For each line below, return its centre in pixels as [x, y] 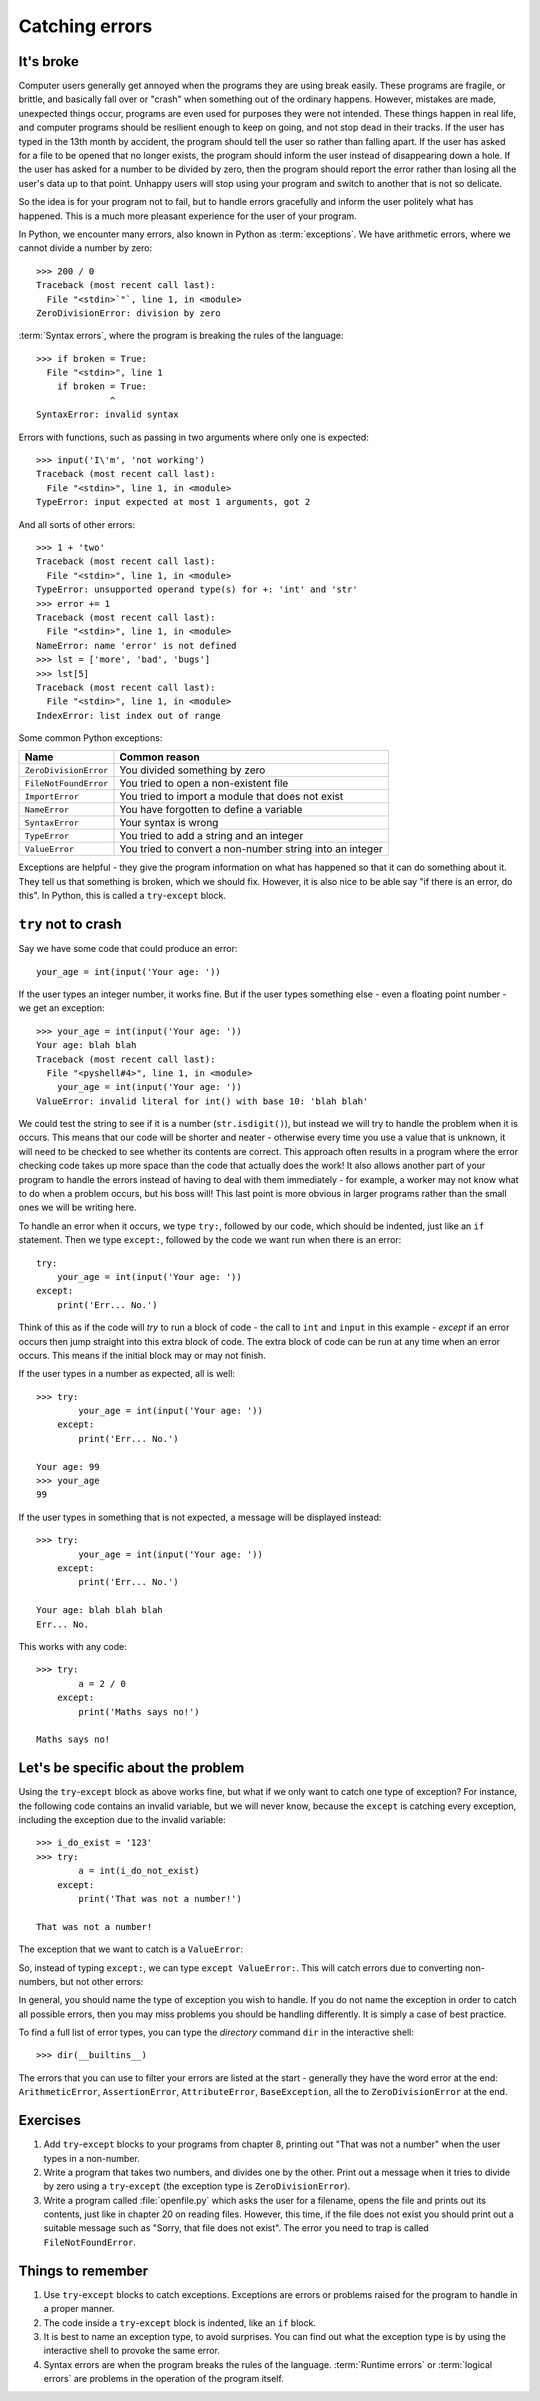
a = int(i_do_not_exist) [139, 1871]
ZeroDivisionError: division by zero [129, 313]
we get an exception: [61, 1008]
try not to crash [70, 924]
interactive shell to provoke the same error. [131, 2351]
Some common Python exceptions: [90, 738]
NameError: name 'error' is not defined [136, 645]
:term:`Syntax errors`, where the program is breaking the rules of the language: [181, 336]
